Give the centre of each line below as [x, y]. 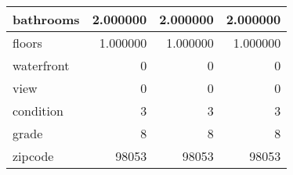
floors [27, 43]
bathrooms [46, 19]
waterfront [41, 65]
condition [38, 111]
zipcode [33, 156]
